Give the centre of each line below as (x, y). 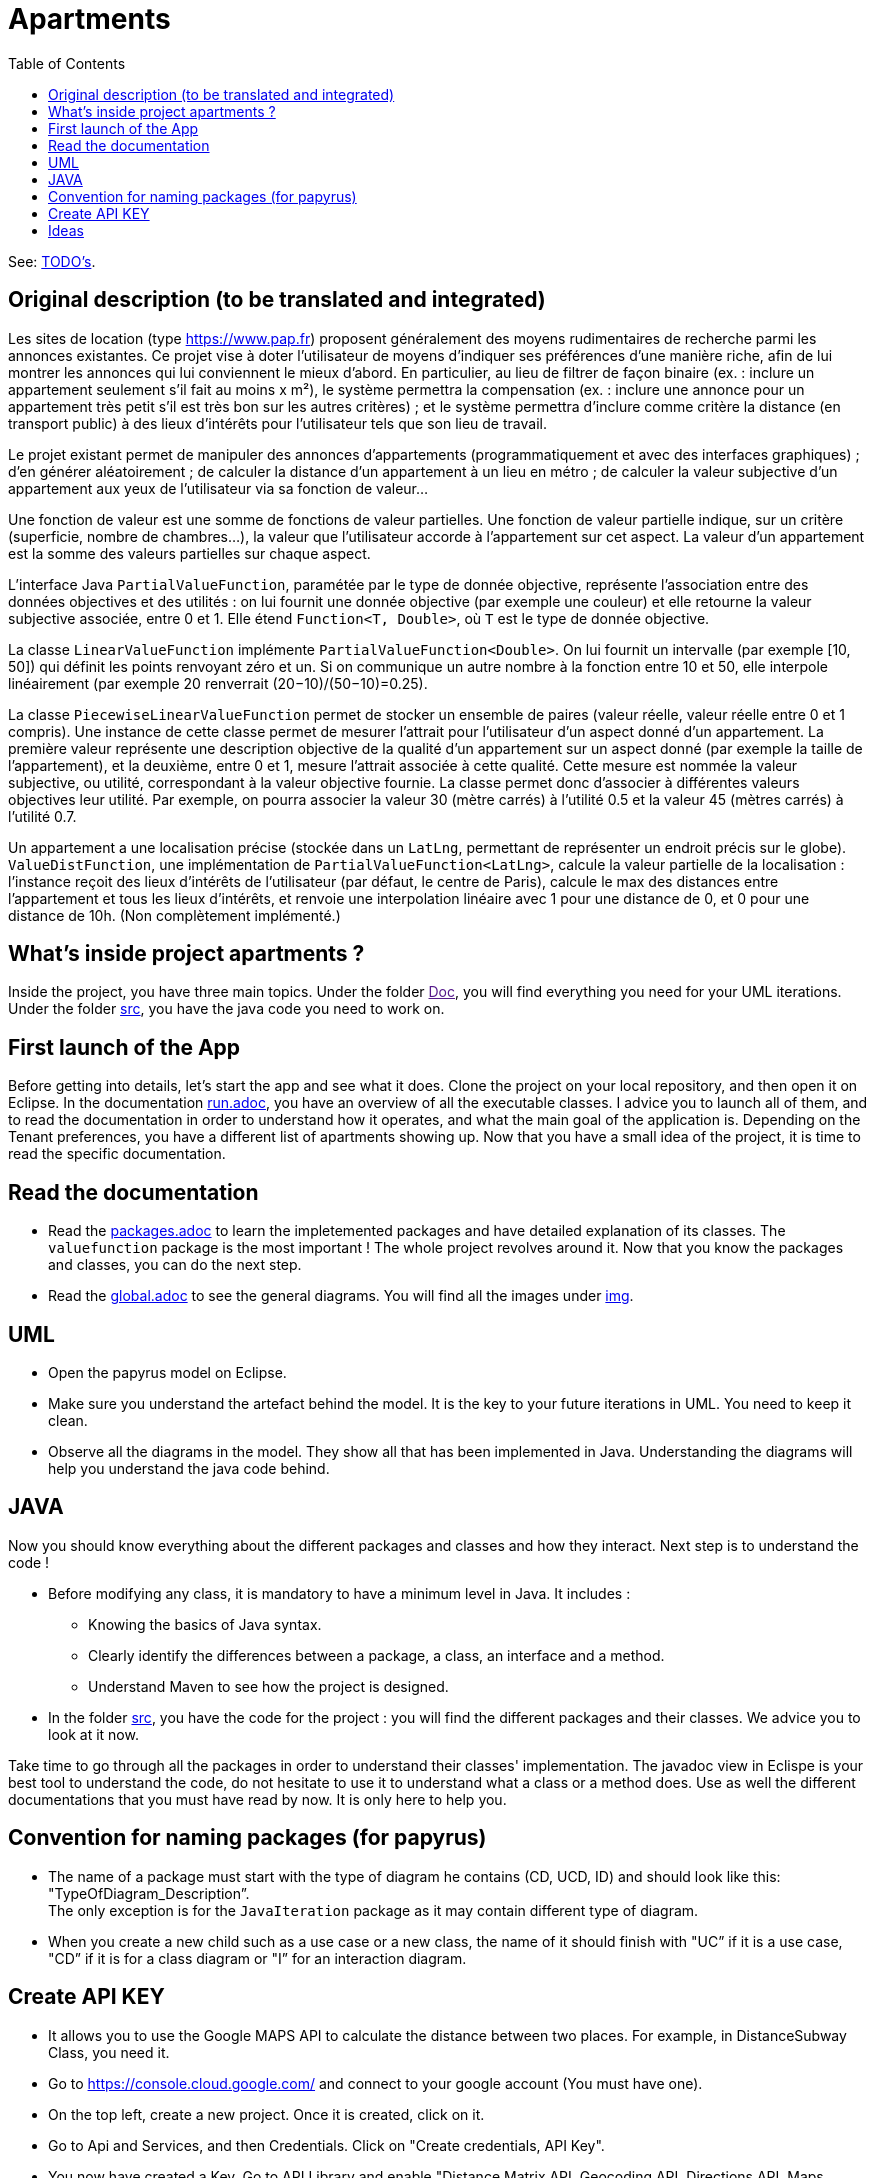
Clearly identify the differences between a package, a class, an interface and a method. (376, 1655)
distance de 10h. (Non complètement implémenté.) (174, 915)
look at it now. (93, 1734)
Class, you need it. (109, 2052)
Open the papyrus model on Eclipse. (167, 1372)
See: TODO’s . (52, 261)
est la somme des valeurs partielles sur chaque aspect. (189, 553)
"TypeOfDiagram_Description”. (149, 1893)
